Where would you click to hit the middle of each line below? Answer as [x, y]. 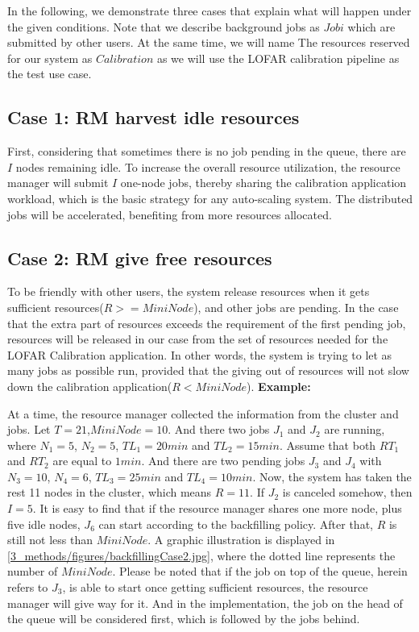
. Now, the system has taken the [332, 476]
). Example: [279, 386]
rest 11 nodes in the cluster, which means [110, 492]
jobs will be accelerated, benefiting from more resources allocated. [170, 214]
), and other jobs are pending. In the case [296, 307]
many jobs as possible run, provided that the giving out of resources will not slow [208, 370]
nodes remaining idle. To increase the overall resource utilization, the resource [208, 166]
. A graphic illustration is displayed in [241, 540]
